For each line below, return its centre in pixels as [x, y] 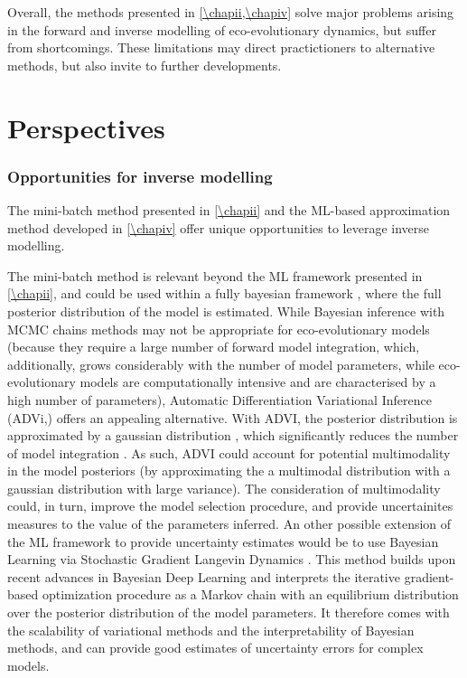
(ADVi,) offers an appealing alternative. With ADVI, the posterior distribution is [233, 417]
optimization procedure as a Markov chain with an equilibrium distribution [250, 594]
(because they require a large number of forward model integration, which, [214, 347]
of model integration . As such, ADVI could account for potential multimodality [229, 452]
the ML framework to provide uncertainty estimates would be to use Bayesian [223, 541]
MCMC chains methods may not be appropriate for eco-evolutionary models [219, 329]
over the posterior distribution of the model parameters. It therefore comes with [229, 612]
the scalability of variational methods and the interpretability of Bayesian [211, 630]
